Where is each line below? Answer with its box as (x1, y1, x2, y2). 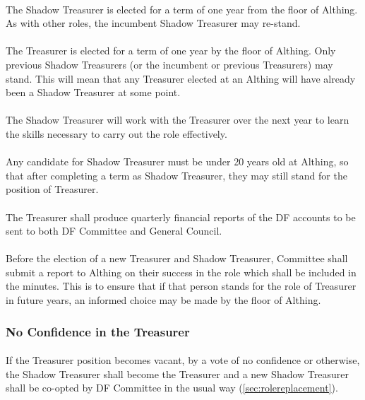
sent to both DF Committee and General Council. (6, 223, 222, 238)
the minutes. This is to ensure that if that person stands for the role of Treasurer (6, 278, 357, 293)
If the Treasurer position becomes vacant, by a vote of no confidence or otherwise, (6, 353, 360, 367)
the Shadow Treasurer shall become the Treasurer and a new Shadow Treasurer (6, 366, 349, 381)
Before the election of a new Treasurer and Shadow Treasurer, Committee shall (6, 251, 348, 266)
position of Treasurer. (6, 182, 99, 196)
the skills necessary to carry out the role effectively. (6, 126, 227, 141)
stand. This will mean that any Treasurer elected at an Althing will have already (6, 71, 356, 86)
